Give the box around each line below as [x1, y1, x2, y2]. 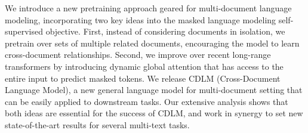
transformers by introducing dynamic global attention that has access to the [5, 60, 284, 72]
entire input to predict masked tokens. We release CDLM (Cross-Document [5, 72, 281, 84]
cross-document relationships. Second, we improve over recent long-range [5, 48, 271, 61]
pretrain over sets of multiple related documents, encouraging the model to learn [5, 36, 300, 49]
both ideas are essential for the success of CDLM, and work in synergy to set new [5, 107, 303, 119]
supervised [5, 25, 43, 38]
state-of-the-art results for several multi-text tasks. [5, 118, 190, 131]
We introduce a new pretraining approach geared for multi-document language [5, 2, 292, 14]
